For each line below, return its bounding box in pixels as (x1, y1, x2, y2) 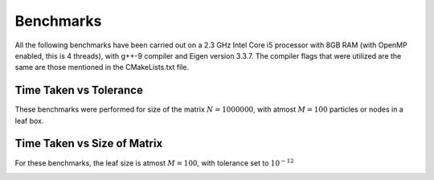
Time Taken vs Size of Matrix (14, 137, 163, 150)
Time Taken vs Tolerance (14, 84, 144, 97)
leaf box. (14, 116, 44, 125)
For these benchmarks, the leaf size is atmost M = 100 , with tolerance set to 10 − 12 (14, 157, 294, 168)
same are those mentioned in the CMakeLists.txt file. (14, 63, 189, 72)
